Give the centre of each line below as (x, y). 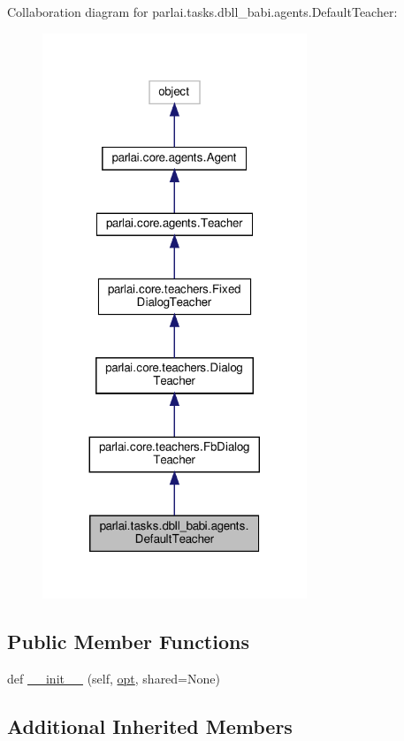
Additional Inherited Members (150, 726)
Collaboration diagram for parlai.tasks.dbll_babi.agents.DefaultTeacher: (202, 11)
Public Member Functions (128, 642)
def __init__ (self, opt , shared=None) (114, 678)
